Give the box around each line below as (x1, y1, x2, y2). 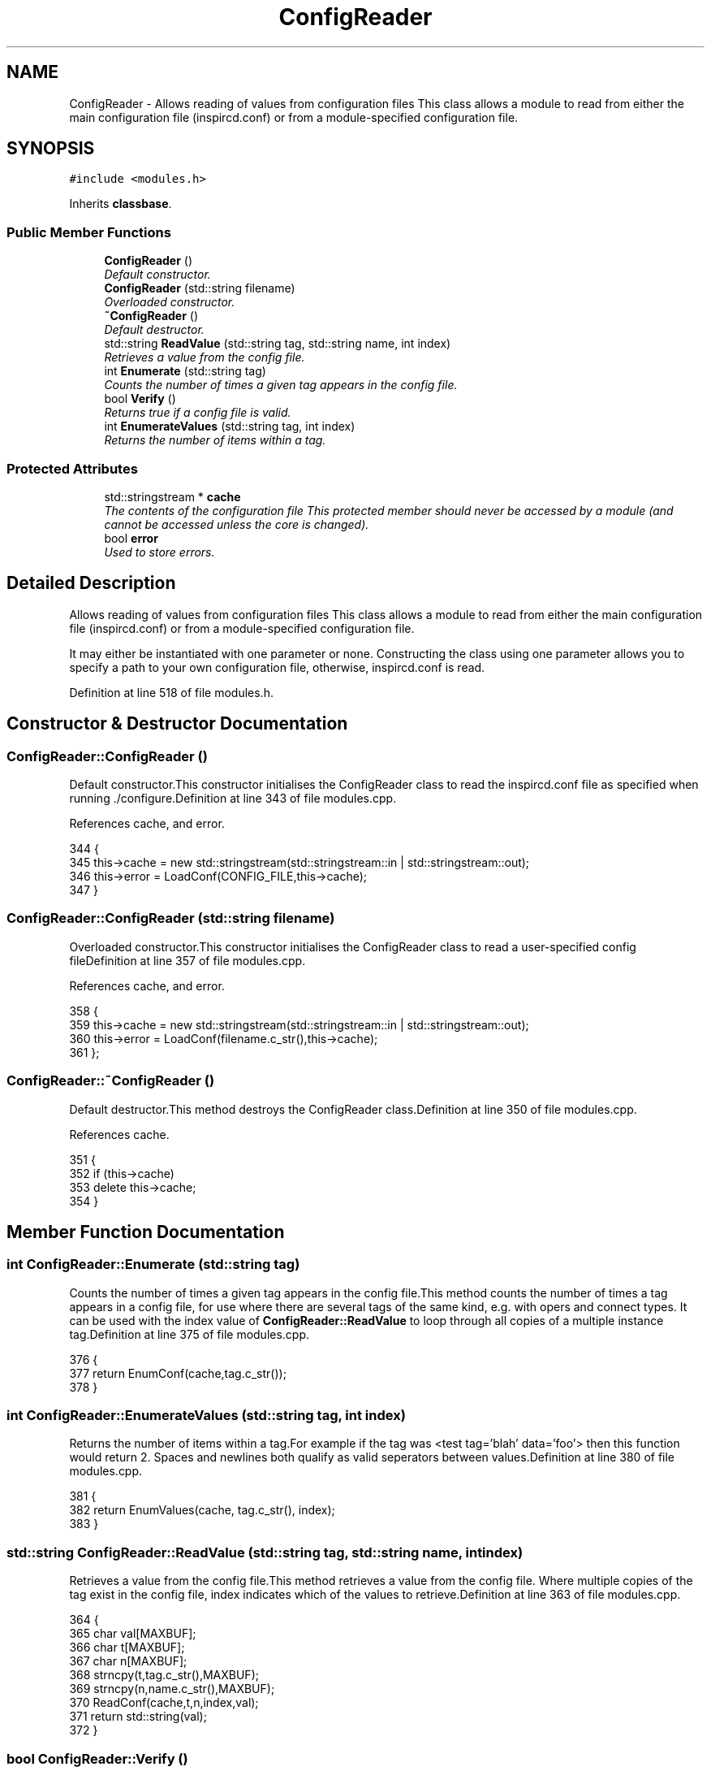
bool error (104, 530, 158, 545)
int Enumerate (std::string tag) (104, 364, 266, 379)
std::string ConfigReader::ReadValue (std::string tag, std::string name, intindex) (6, 1544, 524, 1561)
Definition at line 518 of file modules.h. (69, 685, 274, 699)
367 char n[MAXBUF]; (69, 1654, 187, 1669)
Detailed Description (6, 573, 176, 594)
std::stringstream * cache (104, 489, 241, 504)
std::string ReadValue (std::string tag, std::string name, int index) (104, 336, 451, 351)
